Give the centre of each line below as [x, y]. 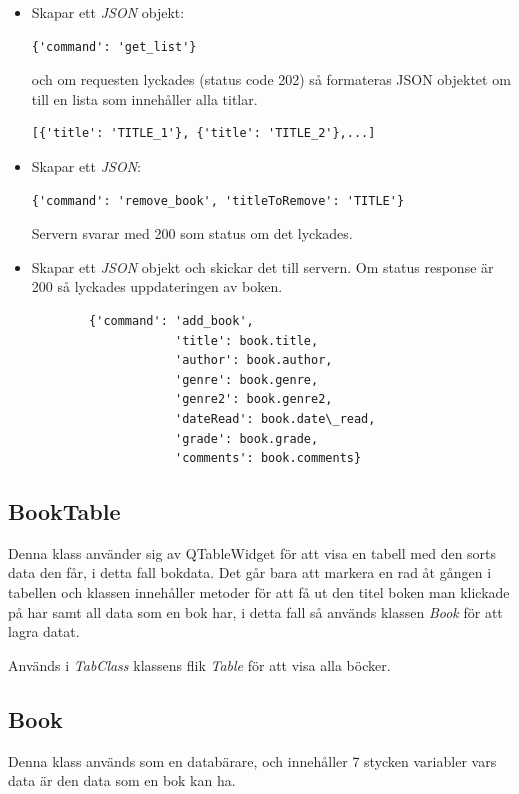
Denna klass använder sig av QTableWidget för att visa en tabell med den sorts [252, 552]
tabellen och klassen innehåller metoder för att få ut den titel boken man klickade [259, 592]
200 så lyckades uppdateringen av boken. [157, 286]
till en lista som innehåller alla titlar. [144, 98]
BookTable [64, 511]
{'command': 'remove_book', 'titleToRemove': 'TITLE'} [218, 200]
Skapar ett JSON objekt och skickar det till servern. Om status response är [262, 266]
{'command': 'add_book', [171, 320]
